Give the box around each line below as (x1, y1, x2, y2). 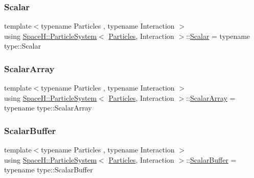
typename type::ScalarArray (4, 102, 92, 113)
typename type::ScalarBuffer (4, 164, 93, 175)
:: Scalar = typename (186, 30, 250, 41)
